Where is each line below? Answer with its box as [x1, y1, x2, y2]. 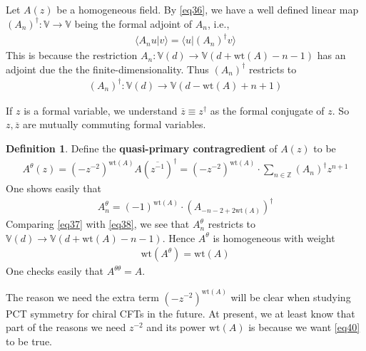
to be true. [6, 333, 52, 348]
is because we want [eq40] [248, 320, 360, 335]
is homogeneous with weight [213, 230, 335, 245]
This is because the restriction [6, 48, 138, 63]
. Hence [162, 230, 195, 245]
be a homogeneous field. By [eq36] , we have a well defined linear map [56, 2, 359, 17]
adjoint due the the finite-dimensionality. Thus [6, 61, 209, 76]
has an [317, 48, 346, 63]
